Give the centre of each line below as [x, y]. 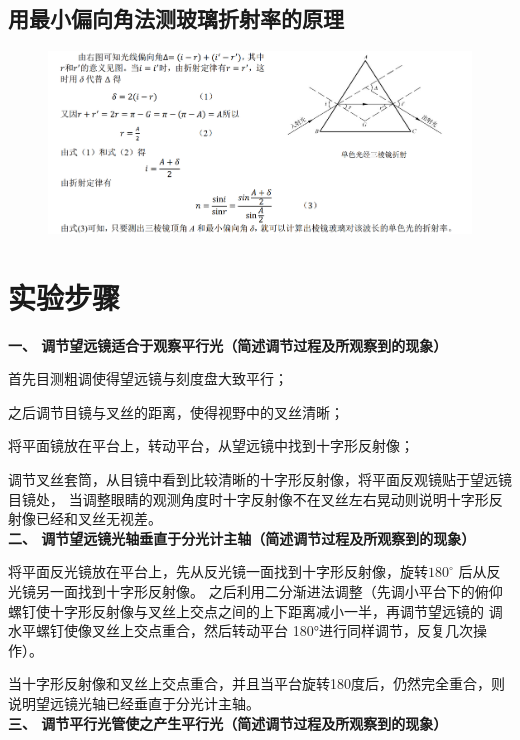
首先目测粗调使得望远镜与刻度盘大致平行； [148, 378]
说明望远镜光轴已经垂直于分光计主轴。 [134, 703]
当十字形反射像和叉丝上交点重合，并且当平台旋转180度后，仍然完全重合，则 [256, 683]
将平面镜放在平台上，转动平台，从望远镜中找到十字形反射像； [211, 445]
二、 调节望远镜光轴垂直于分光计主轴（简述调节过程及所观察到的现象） [242, 537]
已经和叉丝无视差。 [98, 518]
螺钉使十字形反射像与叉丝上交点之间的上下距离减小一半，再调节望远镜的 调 [255, 610]
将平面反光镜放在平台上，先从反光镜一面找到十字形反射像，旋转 [218, 571]
